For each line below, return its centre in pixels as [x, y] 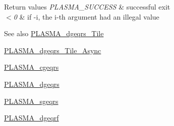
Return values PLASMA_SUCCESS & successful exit [87, 7]
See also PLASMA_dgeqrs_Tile [54, 33]
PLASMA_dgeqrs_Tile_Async [53, 50]
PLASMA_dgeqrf [32, 118]
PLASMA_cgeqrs [32, 67]
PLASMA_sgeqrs [31, 101]
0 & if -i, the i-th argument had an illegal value [86, 16]
